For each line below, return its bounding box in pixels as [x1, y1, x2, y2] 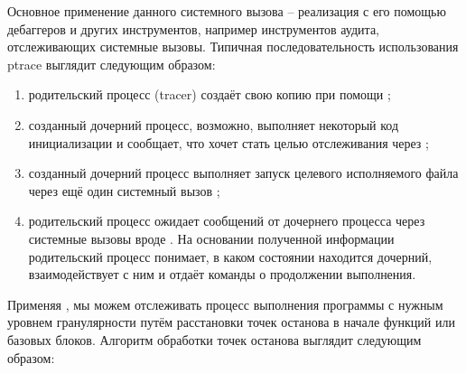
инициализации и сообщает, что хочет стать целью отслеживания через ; [28, 133, 429, 152]
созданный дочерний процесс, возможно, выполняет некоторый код [28, 115, 399, 134]
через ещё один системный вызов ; [28, 181, 220, 200]
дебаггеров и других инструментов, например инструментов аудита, [7, 19, 379, 38]
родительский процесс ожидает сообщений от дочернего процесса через [28, 211, 425, 230]
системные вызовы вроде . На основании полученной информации [28, 228, 395, 247]
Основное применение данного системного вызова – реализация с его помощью [7, 2, 446, 20]
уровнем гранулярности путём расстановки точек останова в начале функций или [7, 312, 455, 331]
